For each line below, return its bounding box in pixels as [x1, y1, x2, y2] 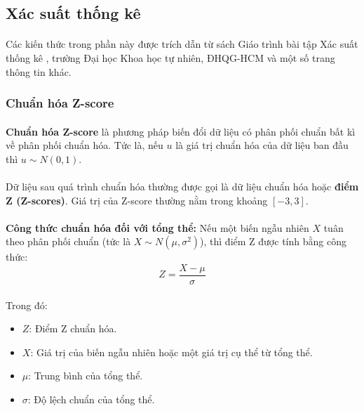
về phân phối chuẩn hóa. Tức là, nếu [6, 138, 163, 152]
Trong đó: [6, 297, 48, 312]
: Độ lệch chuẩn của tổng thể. [27, 391, 155, 406]
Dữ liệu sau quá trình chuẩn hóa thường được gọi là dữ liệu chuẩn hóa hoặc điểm [6, 178, 359, 193]
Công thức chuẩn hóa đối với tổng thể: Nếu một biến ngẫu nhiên [6, 220, 309, 235]
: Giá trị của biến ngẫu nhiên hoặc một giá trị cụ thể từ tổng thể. [30, 344, 313, 359]
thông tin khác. [6, 64, 72, 79]
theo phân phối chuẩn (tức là [6, 234, 131, 249]
